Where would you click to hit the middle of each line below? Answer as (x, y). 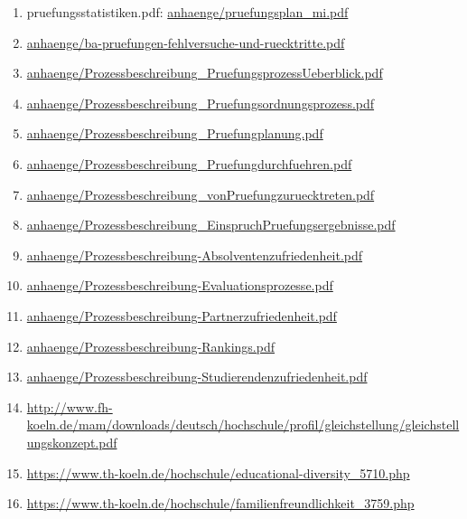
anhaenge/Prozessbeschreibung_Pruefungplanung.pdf (175, 133)
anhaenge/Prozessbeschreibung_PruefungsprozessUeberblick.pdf (205, 73)
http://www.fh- (70, 406)
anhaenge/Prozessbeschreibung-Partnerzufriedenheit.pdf (182, 315)
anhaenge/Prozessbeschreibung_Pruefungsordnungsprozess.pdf (201, 103)
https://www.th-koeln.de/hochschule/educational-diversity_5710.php (218, 472)
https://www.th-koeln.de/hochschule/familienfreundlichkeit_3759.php (220, 503)
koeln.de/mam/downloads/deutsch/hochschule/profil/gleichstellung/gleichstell (243, 425)
